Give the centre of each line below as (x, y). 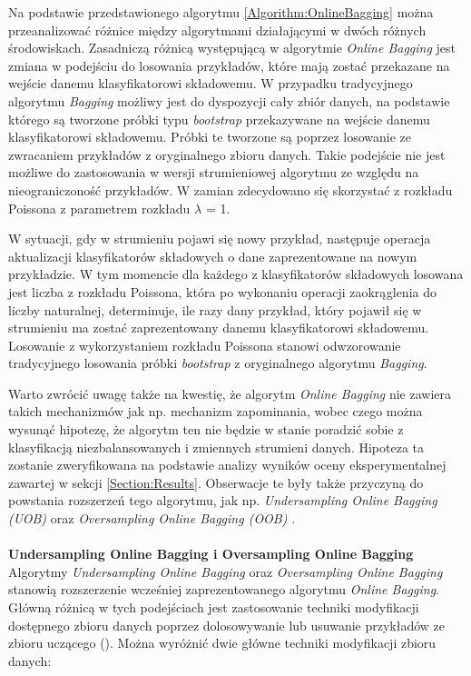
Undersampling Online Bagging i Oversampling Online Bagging (211, 554)
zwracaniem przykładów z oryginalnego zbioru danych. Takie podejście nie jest (227, 154)
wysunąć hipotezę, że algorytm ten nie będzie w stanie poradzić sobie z (206, 429)
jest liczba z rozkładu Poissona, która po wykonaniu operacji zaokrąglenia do (222, 291)
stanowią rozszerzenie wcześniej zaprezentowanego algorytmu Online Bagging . (224, 589)
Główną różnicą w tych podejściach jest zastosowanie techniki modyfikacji (214, 607)
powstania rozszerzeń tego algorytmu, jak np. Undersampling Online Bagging (223, 500)
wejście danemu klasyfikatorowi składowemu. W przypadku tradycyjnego (211, 83)
